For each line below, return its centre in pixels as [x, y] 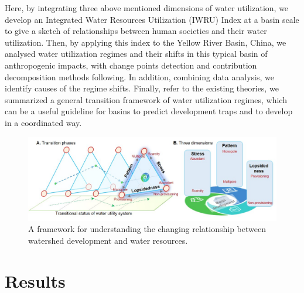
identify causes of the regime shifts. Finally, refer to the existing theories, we [142, 88]
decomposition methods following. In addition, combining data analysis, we [140, 76]
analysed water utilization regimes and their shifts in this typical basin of [136, 54]
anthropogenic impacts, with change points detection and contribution [131, 65]
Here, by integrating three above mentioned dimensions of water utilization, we [147, 8]
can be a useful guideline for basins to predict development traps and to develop [149, 111]
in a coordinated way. [43, 122]
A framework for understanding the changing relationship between [147, 229]
